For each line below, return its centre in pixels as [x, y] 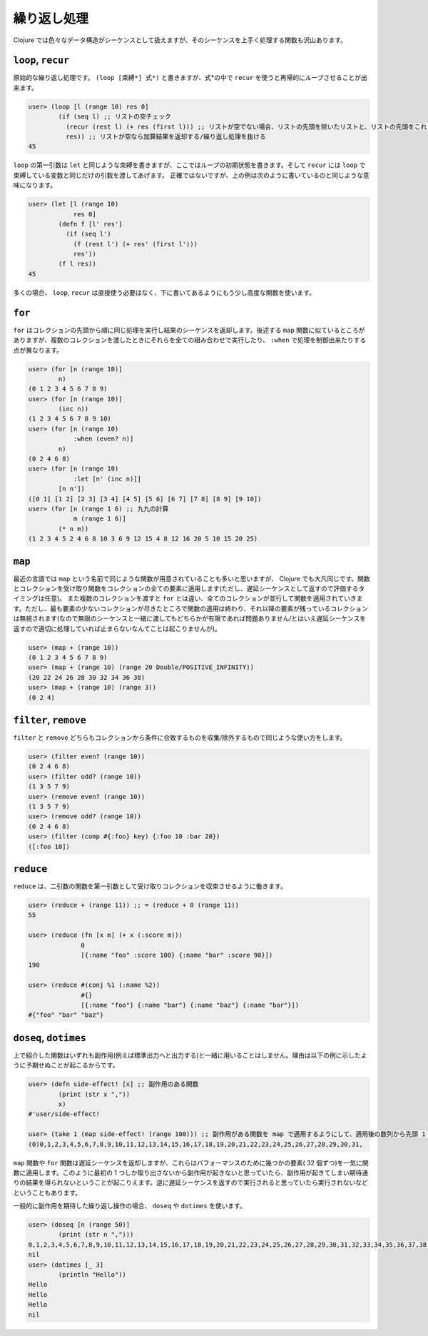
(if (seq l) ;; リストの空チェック [114, 117]
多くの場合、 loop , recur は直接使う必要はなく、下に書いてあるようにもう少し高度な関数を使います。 [164, 292]
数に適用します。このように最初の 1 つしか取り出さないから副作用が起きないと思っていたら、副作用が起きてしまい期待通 [191, 1172]
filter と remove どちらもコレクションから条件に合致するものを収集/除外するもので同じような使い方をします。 [180, 738]
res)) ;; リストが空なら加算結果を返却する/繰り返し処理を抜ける [166, 137]
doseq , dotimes [50, 1038]
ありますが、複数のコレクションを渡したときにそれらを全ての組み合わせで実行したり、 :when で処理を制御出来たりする [190, 340]
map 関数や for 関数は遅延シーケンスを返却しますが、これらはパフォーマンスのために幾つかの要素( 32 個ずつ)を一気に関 [191, 1162]
